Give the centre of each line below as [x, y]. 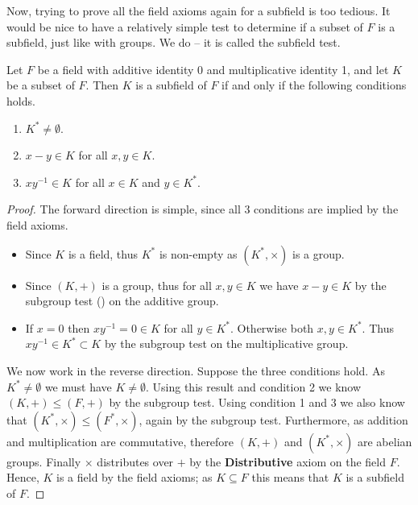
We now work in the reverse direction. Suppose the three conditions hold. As [196, 370]
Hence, [23, 477]
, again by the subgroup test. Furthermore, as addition [273, 419]
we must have [78, 386]
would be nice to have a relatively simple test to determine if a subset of [185, 26]
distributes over [135, 461]
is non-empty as [198, 253]
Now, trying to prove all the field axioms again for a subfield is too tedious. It [199, 10]
